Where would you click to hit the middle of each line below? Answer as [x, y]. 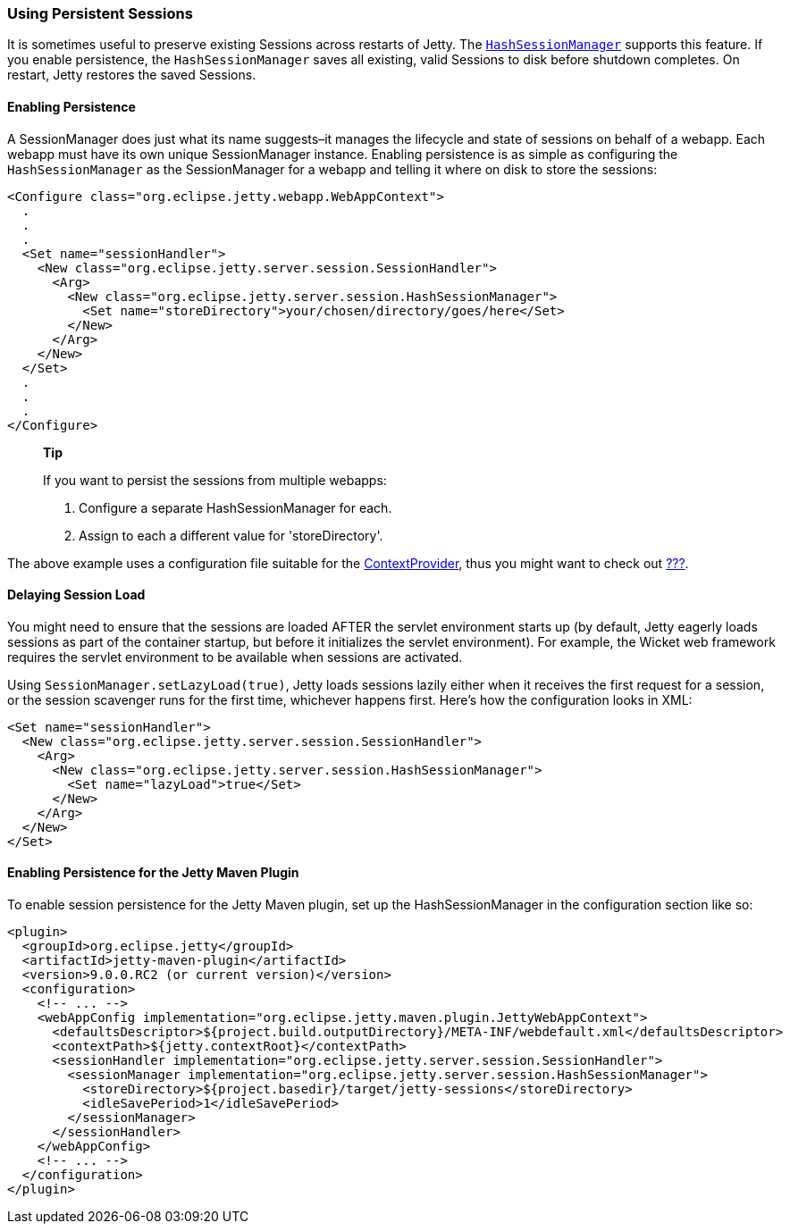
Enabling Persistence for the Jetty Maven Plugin [153, 873]
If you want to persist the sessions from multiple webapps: [215, 480]
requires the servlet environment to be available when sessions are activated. [235, 657]
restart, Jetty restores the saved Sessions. [132, 75]
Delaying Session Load [76, 595]
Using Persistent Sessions [100, 13]
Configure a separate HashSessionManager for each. [235, 507]
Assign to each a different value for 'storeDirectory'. [231, 535]
